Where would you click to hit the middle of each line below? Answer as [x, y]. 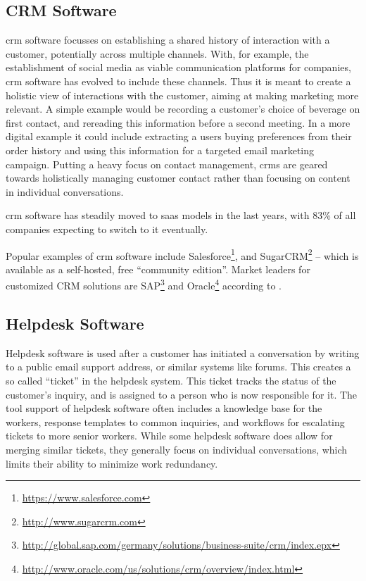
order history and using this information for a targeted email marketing [160, 150]
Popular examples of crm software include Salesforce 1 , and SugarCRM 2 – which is [182, 254]
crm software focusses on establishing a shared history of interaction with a [168, 40]
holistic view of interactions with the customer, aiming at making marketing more [182, 95]
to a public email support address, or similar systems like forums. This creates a [178, 367]
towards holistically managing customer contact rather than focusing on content [178, 178]
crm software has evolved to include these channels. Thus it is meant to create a [178, 81]
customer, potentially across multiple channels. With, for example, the [157, 53]
